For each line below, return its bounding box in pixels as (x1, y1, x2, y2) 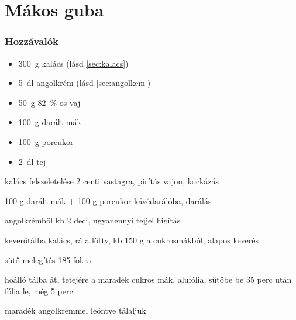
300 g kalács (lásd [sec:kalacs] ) (18, 57, 129, 69)
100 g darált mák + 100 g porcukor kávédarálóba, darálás (5, 194, 212, 207)
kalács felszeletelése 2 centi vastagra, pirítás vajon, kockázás (5, 175, 219, 187)
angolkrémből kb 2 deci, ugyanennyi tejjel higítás (5, 214, 181, 226)
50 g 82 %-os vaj (18, 96, 81, 108)
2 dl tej (18, 155, 46, 167)
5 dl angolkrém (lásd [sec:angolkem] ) (18, 77, 151, 89)
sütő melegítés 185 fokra (5, 253, 91, 266)
